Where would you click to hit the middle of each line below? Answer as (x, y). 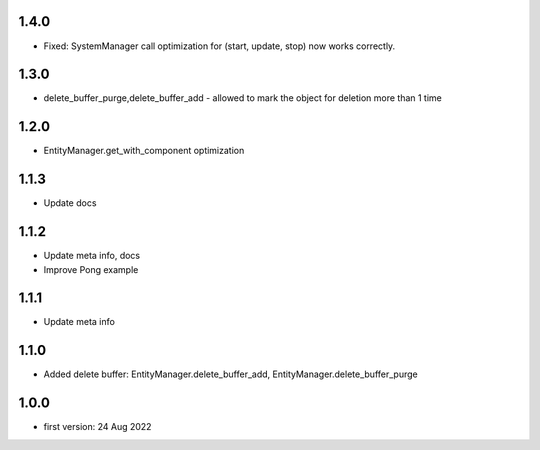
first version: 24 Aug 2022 (97, 427)
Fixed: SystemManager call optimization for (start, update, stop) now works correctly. (219, 46)
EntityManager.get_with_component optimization (144, 151)
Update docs (70, 203)
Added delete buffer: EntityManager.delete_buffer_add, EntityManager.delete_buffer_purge (231, 374)
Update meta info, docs (91, 256)
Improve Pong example (91, 269)
